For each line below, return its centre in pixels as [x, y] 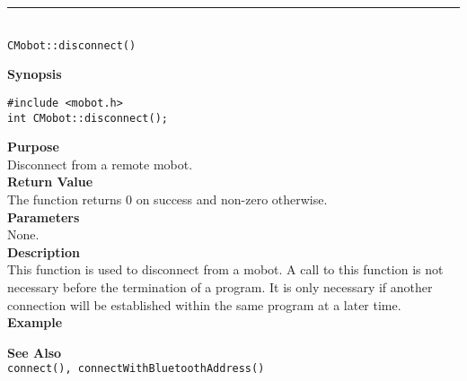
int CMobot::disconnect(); [88, 118]
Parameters [44, 216]
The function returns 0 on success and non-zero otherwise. [167, 199]
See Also [35, 352]
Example [35, 322]
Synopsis [35, 74]
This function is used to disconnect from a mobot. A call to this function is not [225, 269]
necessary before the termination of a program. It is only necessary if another [220, 286]
